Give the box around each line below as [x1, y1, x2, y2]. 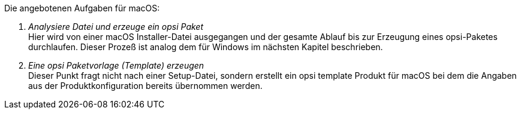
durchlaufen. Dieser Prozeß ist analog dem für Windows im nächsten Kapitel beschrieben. [28, 42, 383, 52]
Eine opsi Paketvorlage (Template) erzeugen [28, 60, 204, 70]
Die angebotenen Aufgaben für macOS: [4, 3, 160, 13]
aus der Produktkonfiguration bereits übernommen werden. [28, 81, 263, 91]
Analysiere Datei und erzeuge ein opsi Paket [28, 21, 204, 32]
